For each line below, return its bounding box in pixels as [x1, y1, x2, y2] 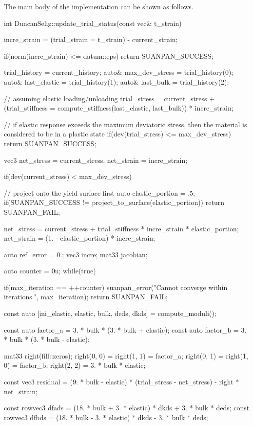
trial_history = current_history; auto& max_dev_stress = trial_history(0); [4, 67, 234, 77]
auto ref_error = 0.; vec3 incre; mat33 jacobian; [4, 249, 148, 259]
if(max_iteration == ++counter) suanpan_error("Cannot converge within [4, 282, 228, 292]
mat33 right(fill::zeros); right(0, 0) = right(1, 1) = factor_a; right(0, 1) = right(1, [4, 350, 248, 360]
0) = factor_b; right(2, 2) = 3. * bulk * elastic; [4, 360, 146, 370]
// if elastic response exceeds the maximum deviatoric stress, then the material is [4, 119, 247, 129]
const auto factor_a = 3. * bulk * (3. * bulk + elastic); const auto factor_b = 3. [4, 324, 247, 335]
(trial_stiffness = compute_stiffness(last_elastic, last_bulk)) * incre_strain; [4, 103, 234, 113]
